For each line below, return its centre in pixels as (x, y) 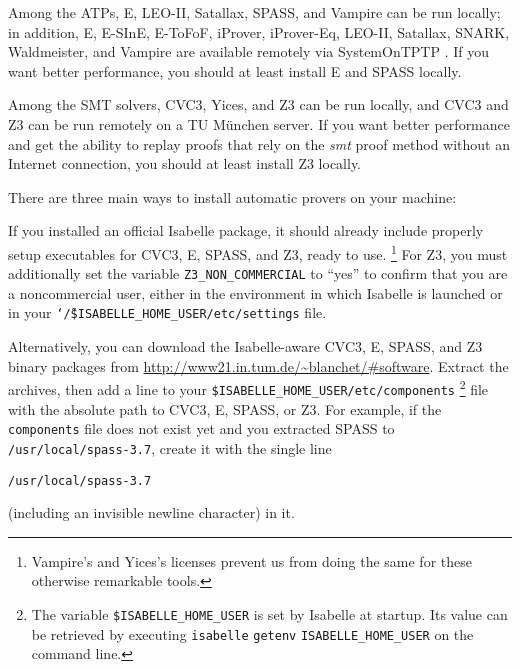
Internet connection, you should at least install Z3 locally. (185, 163)
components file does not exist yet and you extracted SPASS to (201, 428)
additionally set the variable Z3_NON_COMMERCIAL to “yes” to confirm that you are (258, 273)
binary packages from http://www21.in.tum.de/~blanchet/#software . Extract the (258, 365)
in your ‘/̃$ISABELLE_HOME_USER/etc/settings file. (167, 312)
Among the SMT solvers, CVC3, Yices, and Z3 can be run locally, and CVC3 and (258, 104)
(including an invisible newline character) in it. (151, 512)
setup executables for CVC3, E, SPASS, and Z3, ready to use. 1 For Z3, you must (258, 252)
